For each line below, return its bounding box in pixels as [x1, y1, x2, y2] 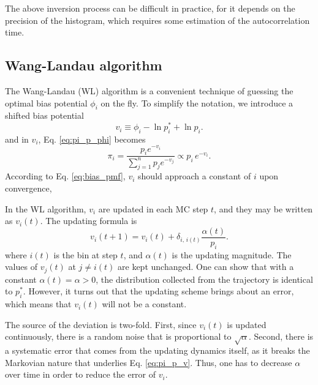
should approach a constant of [138, 170, 251, 182]
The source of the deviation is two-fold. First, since [5, 318, 197, 331]
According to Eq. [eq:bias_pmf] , [5, 170, 126, 182]
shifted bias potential [5, 109, 84, 122]
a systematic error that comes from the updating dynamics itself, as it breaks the [5, 344, 310, 357]
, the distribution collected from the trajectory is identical [96, 272, 313, 285]
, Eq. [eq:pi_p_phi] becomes [38, 132, 146, 145]
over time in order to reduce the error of [5, 368, 156, 381]
